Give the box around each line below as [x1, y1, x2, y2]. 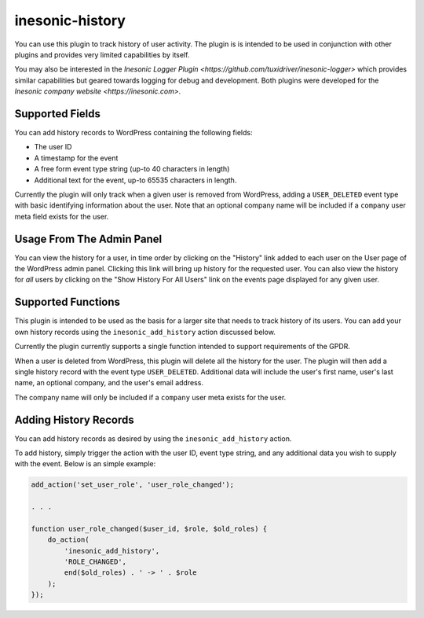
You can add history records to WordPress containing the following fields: [14, 128, 253, 138]
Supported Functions [14, 296, 121, 309]
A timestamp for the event [34, 153, 119, 163]
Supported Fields [14, 107, 101, 120]
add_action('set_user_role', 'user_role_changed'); [31, 480, 235, 489]
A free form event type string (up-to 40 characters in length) [34, 164, 230, 174]
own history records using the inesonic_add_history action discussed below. [14, 327, 276, 337]
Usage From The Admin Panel [14, 232, 163, 245]
